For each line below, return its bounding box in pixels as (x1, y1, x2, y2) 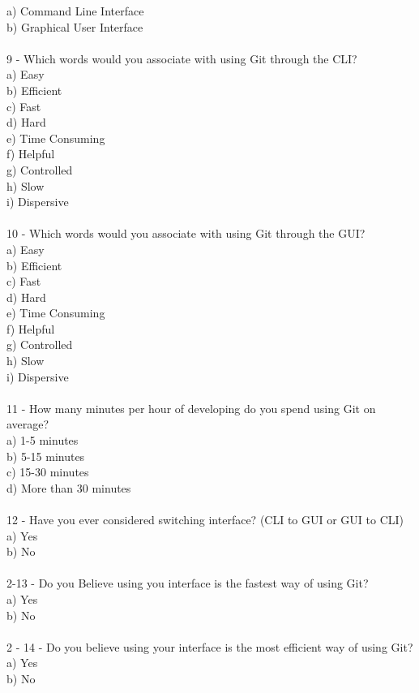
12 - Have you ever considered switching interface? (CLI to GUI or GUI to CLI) (6, 511, 404, 527)
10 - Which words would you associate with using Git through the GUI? (6, 225, 366, 242)
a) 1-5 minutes (6, 432, 79, 449)
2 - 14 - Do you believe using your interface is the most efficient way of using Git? (6, 638, 413, 655)
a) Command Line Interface (6, 2, 144, 19)
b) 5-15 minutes (6, 447, 85, 464)
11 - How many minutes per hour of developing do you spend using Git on (6, 399, 376, 416)
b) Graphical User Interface (6, 18, 143, 35)
